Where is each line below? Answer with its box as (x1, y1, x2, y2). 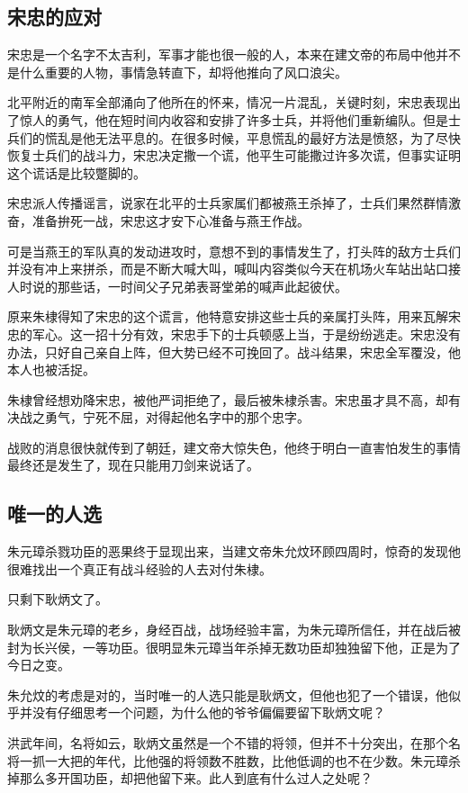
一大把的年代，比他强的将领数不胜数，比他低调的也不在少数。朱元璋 (44, 751, 448, 770)
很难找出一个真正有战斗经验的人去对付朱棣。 (7, 559, 272, 578)
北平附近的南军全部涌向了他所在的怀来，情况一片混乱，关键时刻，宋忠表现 (7, 93, 448, 112)
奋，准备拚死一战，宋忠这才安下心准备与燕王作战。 (7, 211, 310, 230)
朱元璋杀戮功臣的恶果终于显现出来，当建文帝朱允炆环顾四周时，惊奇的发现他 (7, 542, 461, 561)
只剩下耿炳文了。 (7, 590, 108, 608)
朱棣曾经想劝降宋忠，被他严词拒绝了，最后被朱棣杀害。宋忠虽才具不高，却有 (7, 390, 461, 409)
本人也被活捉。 (7, 360, 95, 379)
